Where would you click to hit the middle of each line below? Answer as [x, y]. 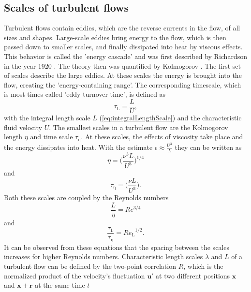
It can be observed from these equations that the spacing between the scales [117, 247]
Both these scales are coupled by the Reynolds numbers [86, 197]
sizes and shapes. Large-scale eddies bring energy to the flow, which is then [115, 37]
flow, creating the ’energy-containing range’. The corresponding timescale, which [123, 84]
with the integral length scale [47, 118]
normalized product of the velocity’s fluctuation [74, 275]
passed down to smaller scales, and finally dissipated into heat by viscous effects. [123, 47]
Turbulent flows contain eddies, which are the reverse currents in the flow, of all [122, 28]
